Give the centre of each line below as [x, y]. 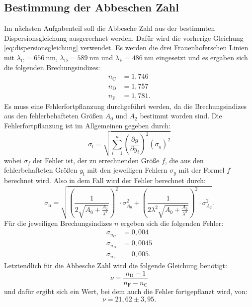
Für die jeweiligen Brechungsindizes [58, 223]
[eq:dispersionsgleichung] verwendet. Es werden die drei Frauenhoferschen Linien [126, 48]
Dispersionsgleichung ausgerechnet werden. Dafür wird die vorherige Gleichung [124, 38]
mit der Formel [202, 170]
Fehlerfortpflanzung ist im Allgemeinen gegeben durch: [87, 125]
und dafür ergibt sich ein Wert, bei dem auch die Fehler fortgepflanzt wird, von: [126, 291]
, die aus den [184, 160]
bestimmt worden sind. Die [181, 116]
